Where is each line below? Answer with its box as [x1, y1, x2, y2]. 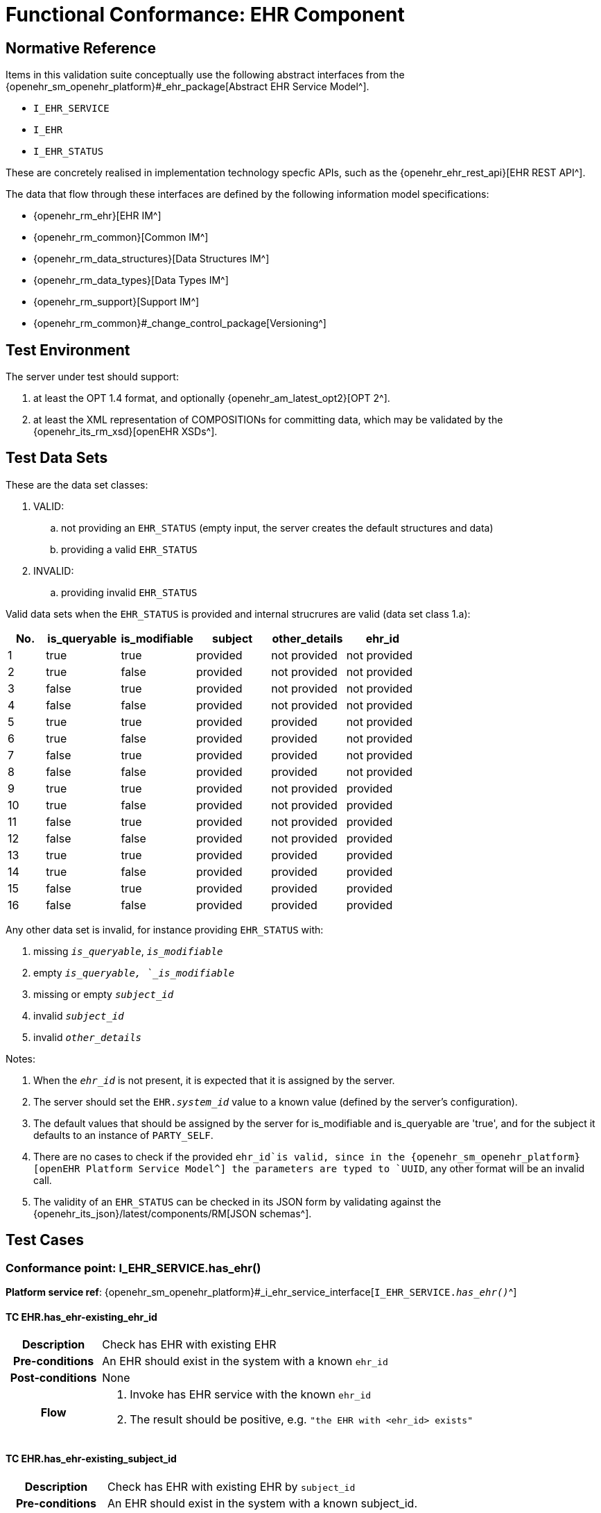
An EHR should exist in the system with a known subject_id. [107, 1496, 418, 1510]
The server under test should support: [6, 371, 179, 383]
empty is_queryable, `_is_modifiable [33, 966, 235, 979]
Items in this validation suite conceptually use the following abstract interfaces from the [6, 69, 405, 81]
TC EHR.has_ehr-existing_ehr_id [6, 1310, 157, 1323]
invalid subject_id [33, 1009, 124, 1022]
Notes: [6, 1052, 35, 1065]
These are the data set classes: [6, 478, 148, 491]
